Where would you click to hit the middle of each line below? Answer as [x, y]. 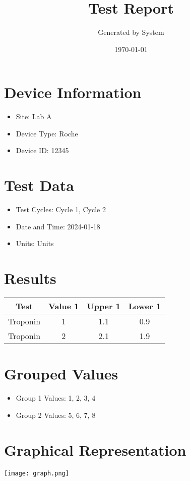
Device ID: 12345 [42, 150]
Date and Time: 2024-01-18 [58, 226]
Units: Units [35, 243]
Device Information [73, 92]
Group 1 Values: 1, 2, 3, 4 [56, 398]
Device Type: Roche [47, 133]
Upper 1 [104, 306]
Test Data [39, 185]
